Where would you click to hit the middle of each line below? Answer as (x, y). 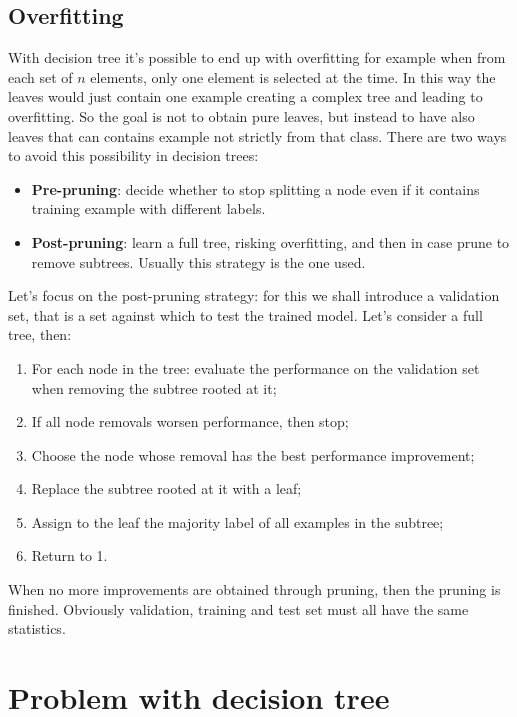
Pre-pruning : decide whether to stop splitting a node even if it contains (255, 188)
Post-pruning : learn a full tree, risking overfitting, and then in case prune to (270, 241)
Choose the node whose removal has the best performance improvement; (253, 454)
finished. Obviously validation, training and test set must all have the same (238, 608)
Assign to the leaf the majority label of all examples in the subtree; (237, 521)
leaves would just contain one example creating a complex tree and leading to (245, 96)
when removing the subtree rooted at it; (154, 387)
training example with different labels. (148, 208)
